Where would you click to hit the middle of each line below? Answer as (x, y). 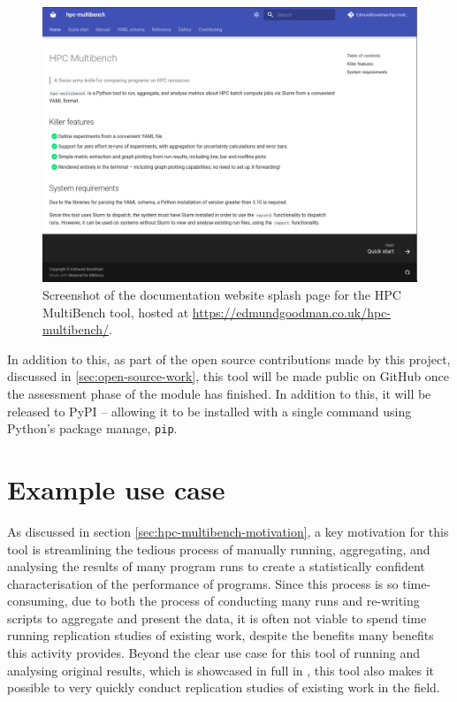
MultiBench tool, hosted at (116, 312)
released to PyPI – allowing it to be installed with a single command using (209, 411)
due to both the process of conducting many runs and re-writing (246, 601)
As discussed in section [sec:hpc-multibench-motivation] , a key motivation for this (228, 531)
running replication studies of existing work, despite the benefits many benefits (221, 635)
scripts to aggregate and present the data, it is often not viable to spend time (217, 618)
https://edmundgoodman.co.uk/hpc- (291, 312)
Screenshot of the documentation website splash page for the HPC (222, 294)
